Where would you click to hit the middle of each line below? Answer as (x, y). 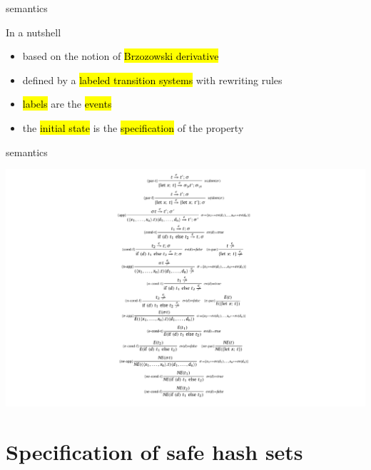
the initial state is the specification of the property (133, 127)
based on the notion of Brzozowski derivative (121, 56)
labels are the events (67, 104)
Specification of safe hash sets (154, 452)
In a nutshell (34, 32)
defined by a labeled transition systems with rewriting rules (152, 80)
